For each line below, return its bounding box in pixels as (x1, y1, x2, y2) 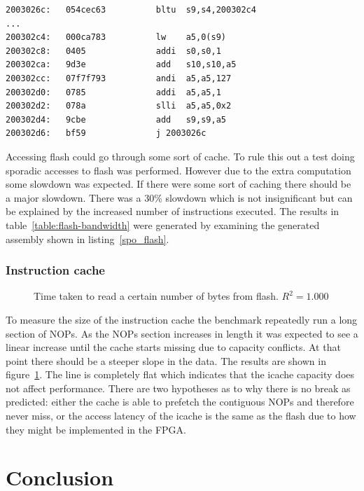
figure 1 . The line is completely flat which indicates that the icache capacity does (6, 367, 355, 382)
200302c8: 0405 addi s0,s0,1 (6, 46, 221, 56)
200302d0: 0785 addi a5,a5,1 (6, 87, 221, 97)
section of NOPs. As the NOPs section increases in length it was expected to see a (6, 326, 358, 340)
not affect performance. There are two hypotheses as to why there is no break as (6, 380, 351, 395)
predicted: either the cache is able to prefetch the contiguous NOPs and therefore (6, 394, 354, 409)
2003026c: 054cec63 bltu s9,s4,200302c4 (6, 5, 256, 15)
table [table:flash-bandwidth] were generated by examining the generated (6, 217, 320, 232)
